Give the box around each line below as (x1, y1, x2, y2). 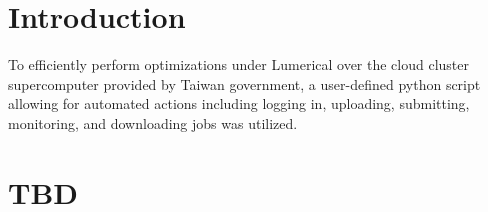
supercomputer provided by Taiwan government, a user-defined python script (8, 73, 481, 94)
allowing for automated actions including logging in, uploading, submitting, (8, 93, 470, 114)
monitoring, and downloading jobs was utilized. (8, 112, 298, 133)
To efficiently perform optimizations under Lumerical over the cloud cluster (8, 54, 470, 75)
